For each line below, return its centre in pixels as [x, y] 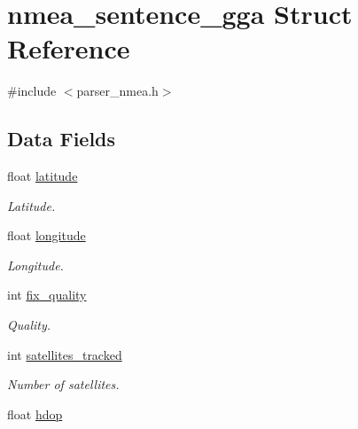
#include [32, 91]
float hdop [35, 413]
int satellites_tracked [65, 354]
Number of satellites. [63, 384]
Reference [69, 48]
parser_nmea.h [117, 91]
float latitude [43, 176]
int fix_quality [47, 295]
